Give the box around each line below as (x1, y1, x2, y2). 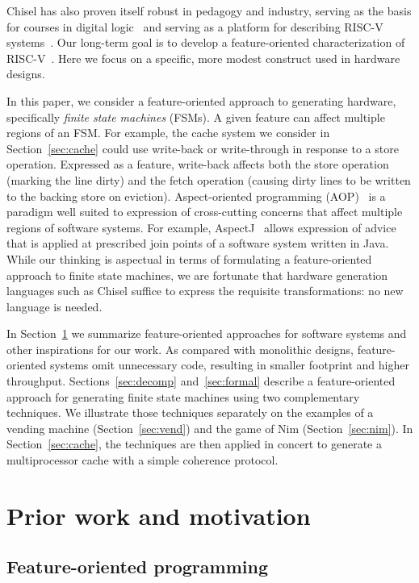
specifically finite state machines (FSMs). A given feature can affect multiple (6, 108, 385, 125)
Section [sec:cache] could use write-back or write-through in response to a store (6, 140, 399, 156)
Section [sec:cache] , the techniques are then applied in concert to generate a (6, 435, 382, 452)
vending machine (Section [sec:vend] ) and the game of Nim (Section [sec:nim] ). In (6, 419, 413, 436)
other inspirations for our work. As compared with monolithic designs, (6, 340, 354, 357)
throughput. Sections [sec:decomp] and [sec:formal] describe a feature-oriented (6, 373, 396, 389)
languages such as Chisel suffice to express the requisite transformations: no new (6, 282, 404, 299)
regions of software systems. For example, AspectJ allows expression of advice (6, 219, 396, 235)
